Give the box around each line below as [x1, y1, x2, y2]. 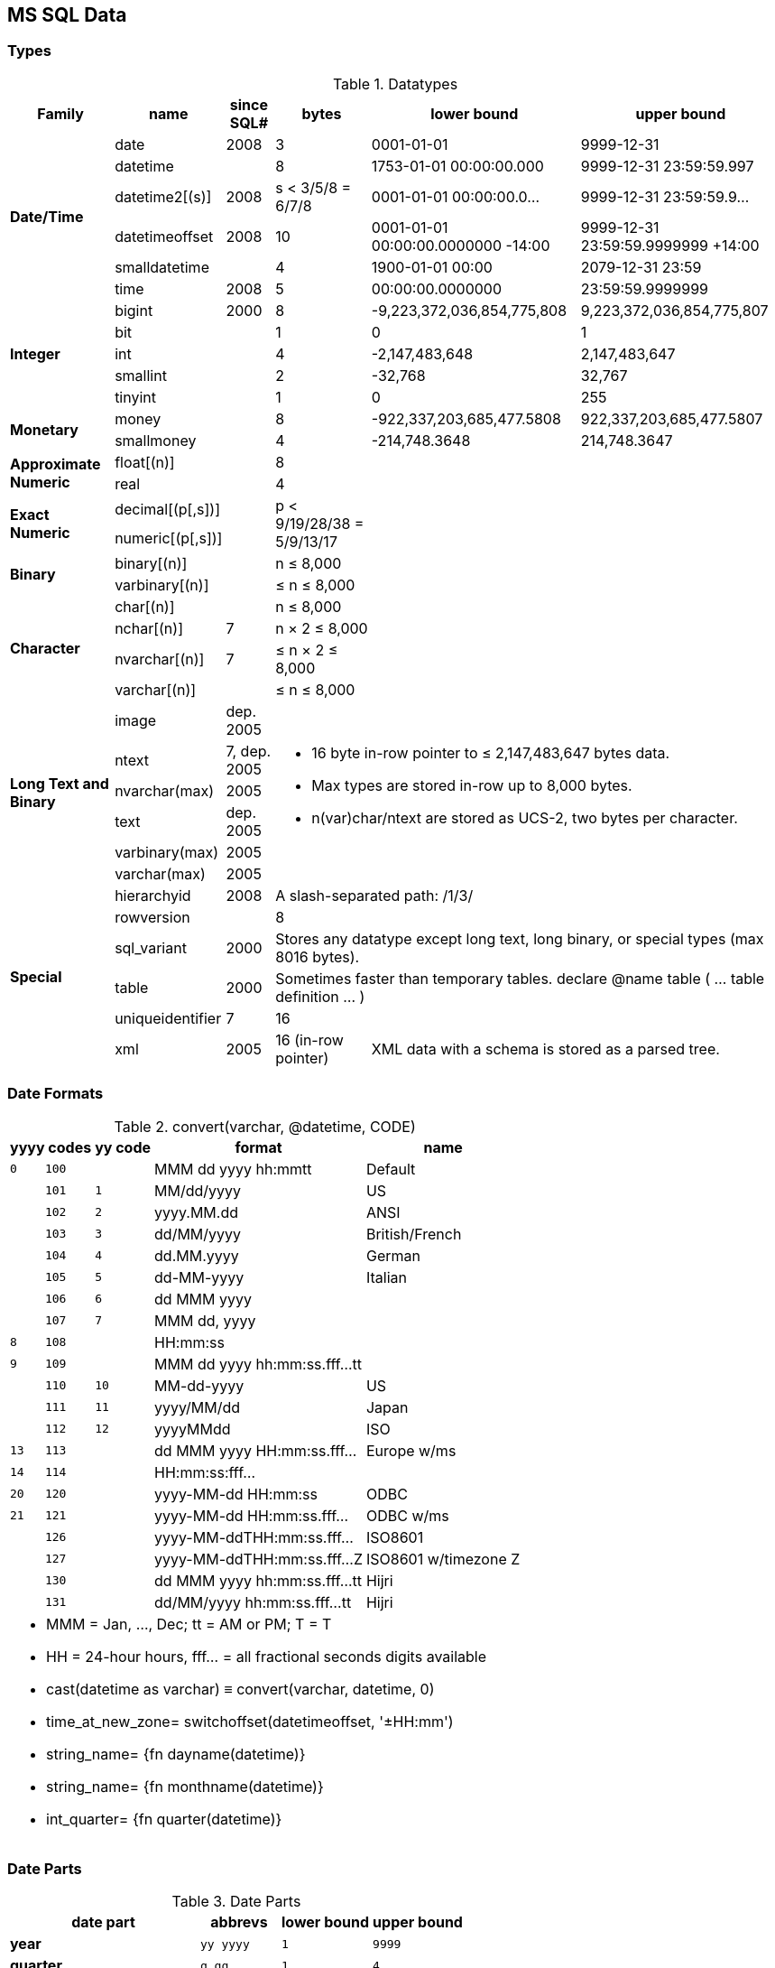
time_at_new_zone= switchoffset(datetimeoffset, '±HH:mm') [46, 1712, 454, 1731]
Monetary [10, 420, 78, 439]
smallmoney [115, 431, 197, 450]
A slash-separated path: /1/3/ [275, 886, 474, 905]
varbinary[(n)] [115, 575, 209, 594]
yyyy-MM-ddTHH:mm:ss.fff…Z [154, 1549, 363, 1568]
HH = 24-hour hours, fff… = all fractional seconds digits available [46, 1647, 487, 1666]
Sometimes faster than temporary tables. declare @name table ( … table [275, 969, 765, 988]
